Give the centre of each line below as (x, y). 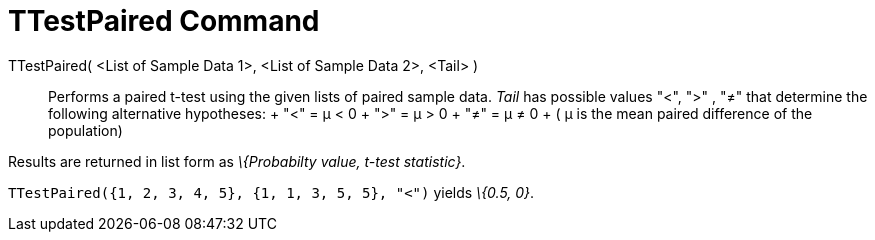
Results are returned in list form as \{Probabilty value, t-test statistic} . (237, 161)
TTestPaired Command (164, 21)
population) (85, 130)
